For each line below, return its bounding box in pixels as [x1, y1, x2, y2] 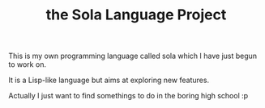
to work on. [8, 60, 47, 69]
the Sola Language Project [45, 6, 227, 24]
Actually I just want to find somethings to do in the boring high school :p [8, 91, 249, 101]
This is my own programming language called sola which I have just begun [8, 51, 258, 61]
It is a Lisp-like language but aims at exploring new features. [8, 75, 209, 85]
